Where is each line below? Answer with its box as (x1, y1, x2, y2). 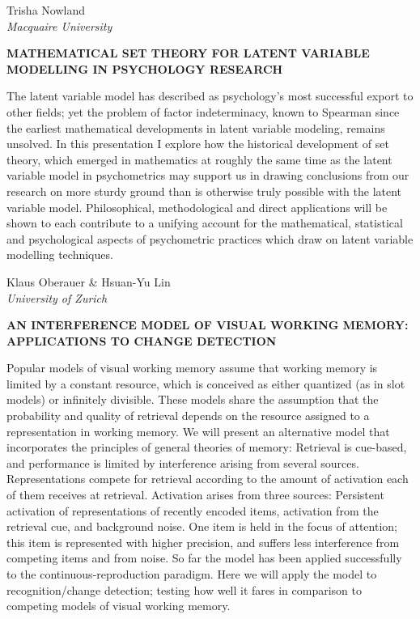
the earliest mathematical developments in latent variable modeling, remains (6, 119, 385, 136)
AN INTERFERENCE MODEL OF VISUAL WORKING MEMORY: (6, 316, 409, 333)
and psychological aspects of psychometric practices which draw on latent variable (6, 230, 414, 247)
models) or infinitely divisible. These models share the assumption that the (6, 391, 379, 408)
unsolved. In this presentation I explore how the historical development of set (6, 135, 389, 152)
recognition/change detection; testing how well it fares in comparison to (6, 581, 362, 598)
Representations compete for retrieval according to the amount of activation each (6, 470, 409, 487)
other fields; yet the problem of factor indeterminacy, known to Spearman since (6, 103, 400, 120)
